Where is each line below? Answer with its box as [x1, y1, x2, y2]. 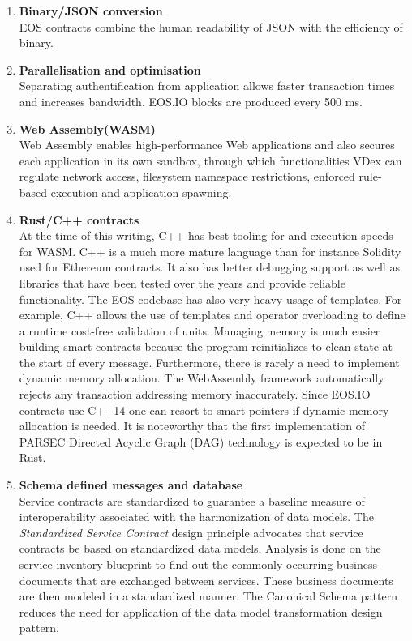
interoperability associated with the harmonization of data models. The [19, 508, 374, 525]
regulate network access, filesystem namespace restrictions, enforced [19, 168, 355, 185]
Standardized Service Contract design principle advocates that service [19, 523, 363, 541]
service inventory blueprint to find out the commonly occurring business [19, 556, 377, 572]
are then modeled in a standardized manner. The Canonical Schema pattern [19, 588, 397, 605]
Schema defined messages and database [19, 476, 243, 494]
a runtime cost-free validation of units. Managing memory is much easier [19, 322, 380, 339]
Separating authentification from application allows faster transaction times [19, 77, 395, 94]
